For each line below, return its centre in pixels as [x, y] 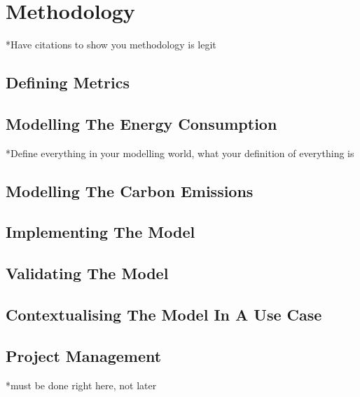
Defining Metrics [68, 82]
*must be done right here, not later [81, 385]
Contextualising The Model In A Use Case [164, 315]
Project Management [84, 355]
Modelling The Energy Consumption [141, 123]
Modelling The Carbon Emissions [130, 190]
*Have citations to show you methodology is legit [111, 45]
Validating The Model [87, 273]
